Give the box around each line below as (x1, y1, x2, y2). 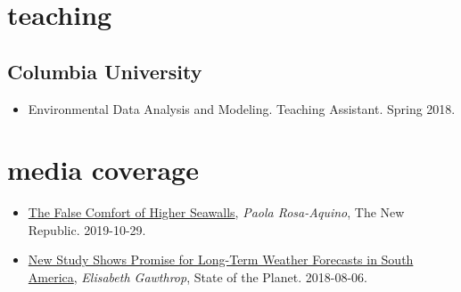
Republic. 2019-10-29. (28, 220, 146, 239)
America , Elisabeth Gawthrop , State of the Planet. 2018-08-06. (28, 268, 367, 287)
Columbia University (7, 57, 202, 85)
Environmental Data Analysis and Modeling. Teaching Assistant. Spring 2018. (28, 99, 456, 118)
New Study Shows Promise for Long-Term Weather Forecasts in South (28, 250, 414, 269)
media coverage (7, 151, 199, 188)
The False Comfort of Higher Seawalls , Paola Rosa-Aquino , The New (28, 203, 405, 222)
